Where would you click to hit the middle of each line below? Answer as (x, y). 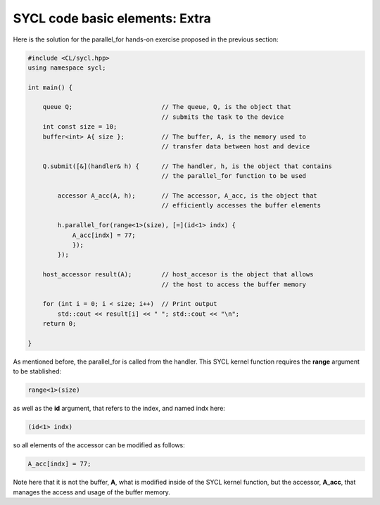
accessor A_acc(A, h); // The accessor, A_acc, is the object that (188, 196)
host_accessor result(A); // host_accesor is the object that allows (178, 275)
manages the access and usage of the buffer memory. (91, 492)
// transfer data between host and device (236, 147)
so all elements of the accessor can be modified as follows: (99, 445)
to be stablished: (37, 371)
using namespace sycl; (67, 68)
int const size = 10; (80, 127)
